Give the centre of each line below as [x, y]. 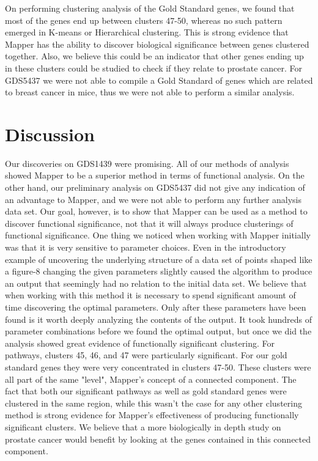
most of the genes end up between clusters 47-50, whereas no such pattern [144, 20]
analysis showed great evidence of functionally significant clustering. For [140, 343]
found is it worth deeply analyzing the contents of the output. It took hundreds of [159, 319]
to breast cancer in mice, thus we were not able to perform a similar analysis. [150, 92]
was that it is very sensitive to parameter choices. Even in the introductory [146, 247]
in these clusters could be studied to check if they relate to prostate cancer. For [154, 68]
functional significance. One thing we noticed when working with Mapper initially [158, 235]
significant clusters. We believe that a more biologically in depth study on [143, 426]
